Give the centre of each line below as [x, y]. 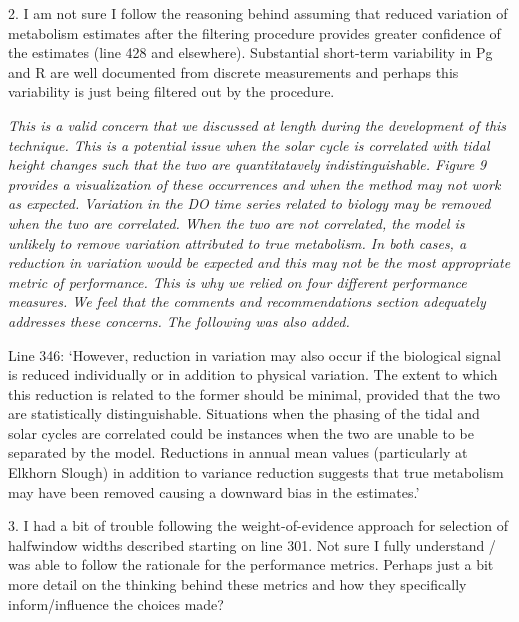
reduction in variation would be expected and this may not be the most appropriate [259, 262]
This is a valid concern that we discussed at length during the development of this [257, 124]
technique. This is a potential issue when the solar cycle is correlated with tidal [249, 144]
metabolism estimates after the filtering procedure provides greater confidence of [254, 32]
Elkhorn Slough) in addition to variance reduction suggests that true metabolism [256, 472]
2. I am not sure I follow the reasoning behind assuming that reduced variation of [258, 13]
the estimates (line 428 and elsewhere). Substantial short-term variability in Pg [250, 52]
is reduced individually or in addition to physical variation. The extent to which [253, 374]
